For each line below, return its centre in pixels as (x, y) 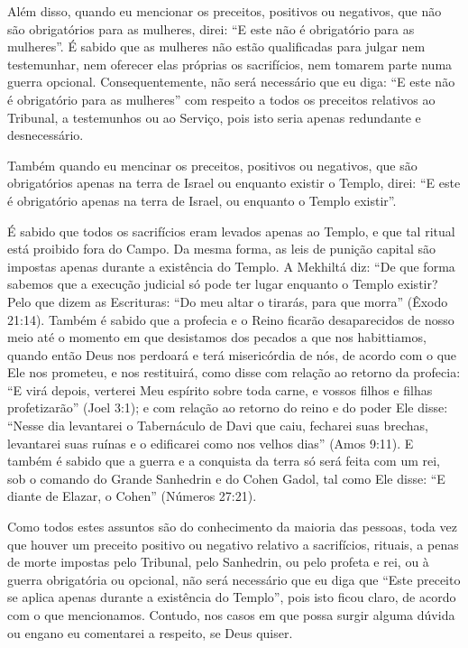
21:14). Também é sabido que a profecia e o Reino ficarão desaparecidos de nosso (231, 319)
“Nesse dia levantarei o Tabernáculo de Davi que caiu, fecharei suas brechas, (218, 426)
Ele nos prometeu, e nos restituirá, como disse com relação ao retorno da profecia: (234, 372)
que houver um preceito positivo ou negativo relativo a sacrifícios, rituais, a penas (233, 544)
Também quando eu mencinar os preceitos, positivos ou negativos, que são (212, 165)
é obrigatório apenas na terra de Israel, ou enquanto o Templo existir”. (202, 200)
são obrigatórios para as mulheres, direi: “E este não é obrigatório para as (211, 28)
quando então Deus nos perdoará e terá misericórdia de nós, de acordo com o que (232, 354)
